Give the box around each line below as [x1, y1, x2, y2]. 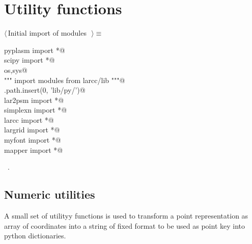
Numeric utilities [4, 186, 95, 202]
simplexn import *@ [4, 104, 67, 115]
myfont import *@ [4, 134, 61, 145]
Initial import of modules [8, 28, 87, 38]
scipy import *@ [4, 55, 55, 65]
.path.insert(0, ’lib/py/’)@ [4, 85, 86, 95]
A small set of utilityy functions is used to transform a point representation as [4, 210, 248, 221]
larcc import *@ [4, 114, 54, 125]
